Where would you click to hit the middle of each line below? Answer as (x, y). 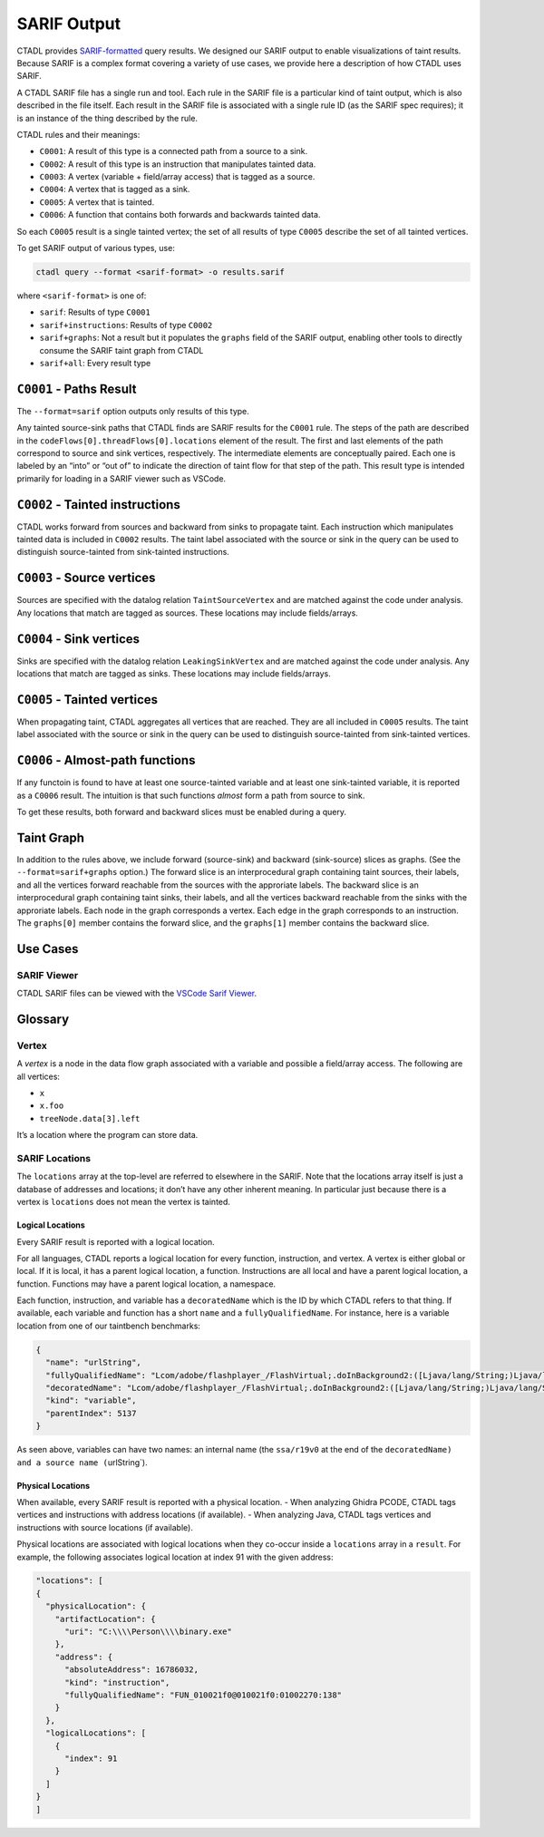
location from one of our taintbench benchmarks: (109, 1326)
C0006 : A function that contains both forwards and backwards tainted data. (180, 215)
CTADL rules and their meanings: (78, 134)
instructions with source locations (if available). (105, 1527)
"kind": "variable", (91, 1400)
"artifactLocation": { (105, 1619)
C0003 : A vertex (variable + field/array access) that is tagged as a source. (177, 177)
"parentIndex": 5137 (91, 1413)
